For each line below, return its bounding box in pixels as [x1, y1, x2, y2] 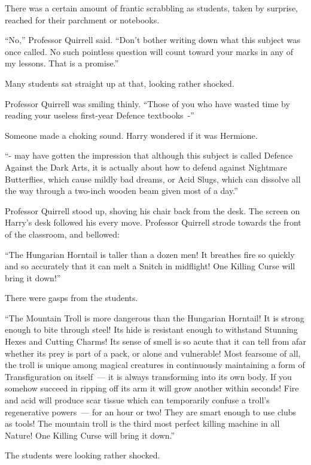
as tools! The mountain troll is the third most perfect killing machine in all [5, 417, 280, 430]
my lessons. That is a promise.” [5, 57, 119, 69]
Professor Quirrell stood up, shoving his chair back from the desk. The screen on [5, 204, 300, 217]
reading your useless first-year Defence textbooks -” [5, 109, 194, 121]
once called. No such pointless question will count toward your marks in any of [5, 45, 293, 57]
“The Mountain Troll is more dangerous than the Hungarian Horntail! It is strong [5, 311, 304, 324]
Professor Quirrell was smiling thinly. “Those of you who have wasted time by [5, 97, 290, 110]
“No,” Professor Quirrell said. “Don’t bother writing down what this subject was [5, 34, 300, 46]
